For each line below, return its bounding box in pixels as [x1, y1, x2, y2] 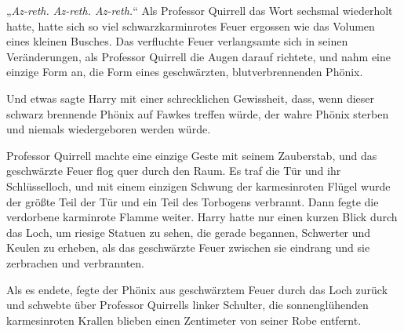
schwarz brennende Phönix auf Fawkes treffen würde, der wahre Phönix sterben [6, 105, 389, 122]
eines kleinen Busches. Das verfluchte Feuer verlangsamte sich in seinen [6, 33, 348, 49]
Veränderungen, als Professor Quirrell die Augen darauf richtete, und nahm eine [6, 48, 391, 64]
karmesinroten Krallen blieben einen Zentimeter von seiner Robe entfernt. [6, 311, 362, 328]
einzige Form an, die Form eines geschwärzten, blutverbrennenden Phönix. [6, 64, 363, 80]
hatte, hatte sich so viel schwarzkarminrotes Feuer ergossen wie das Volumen [6, 17, 375, 34]
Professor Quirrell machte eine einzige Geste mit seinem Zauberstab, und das [6, 147, 377, 163]
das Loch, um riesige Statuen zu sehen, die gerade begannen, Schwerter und [6, 224, 371, 240]
